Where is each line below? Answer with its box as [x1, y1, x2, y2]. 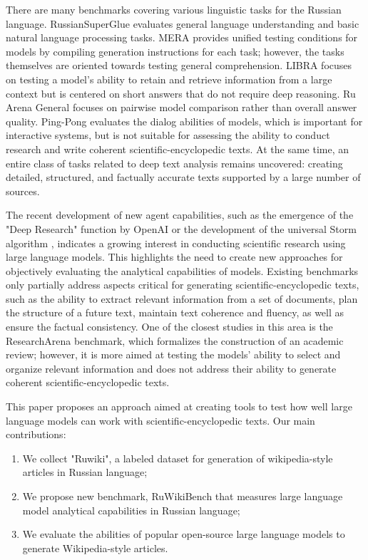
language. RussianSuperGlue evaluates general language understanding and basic [6, 16, 359, 31]
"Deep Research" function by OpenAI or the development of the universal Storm [6, 221, 357, 236]
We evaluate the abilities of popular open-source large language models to [22, 527, 345, 541]
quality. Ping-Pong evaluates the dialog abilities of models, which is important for [6, 113, 363, 128]
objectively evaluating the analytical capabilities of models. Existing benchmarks [6, 263, 359, 278]
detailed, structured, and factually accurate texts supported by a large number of [6, 170, 361, 185]
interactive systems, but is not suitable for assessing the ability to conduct [6, 128, 330, 142]
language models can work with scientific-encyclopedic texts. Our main [6, 413, 315, 427]
